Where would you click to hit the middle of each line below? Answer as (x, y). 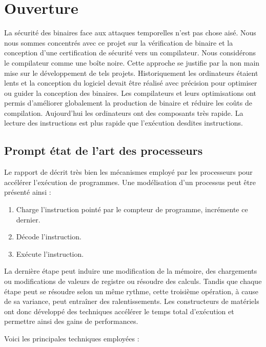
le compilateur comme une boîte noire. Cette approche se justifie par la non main (132, 62)
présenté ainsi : (28, 192)
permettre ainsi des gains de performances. (71, 321)
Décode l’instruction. (49, 237)
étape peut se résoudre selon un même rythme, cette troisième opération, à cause (131, 291)
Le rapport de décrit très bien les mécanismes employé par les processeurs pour (128, 172)
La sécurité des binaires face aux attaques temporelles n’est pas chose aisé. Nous (130, 33)
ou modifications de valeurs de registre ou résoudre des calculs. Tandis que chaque (133, 281)
